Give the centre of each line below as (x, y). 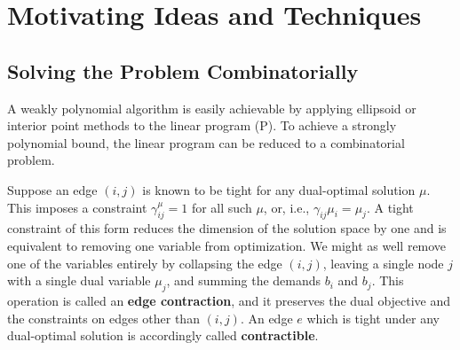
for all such (222, 207)
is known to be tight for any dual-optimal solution (279, 189)
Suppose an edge (52, 189)
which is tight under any (373, 318)
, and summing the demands (244, 280)
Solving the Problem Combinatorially (183, 70)
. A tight (390, 207)
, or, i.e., (286, 207)
